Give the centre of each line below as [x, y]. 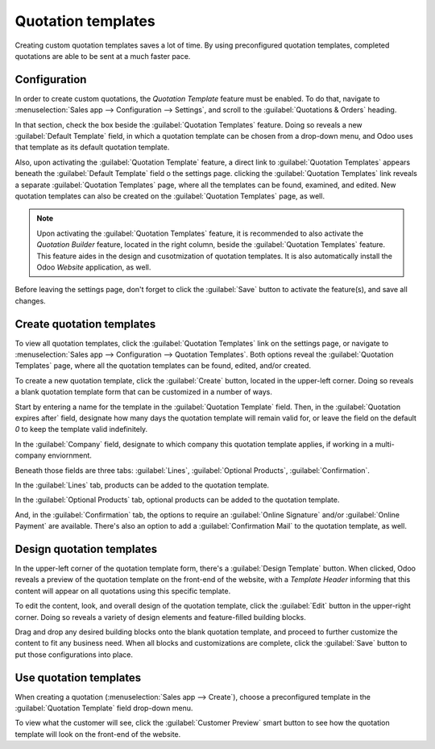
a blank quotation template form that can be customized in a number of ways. [144, 392]
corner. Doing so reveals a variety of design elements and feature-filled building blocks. [160, 617]
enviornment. [70, 455]
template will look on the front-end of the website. [98, 734]
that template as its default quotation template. [92, 147]
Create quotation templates [85, 324]
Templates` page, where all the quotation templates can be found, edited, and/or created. [163, 366]
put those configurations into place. [74, 655]
